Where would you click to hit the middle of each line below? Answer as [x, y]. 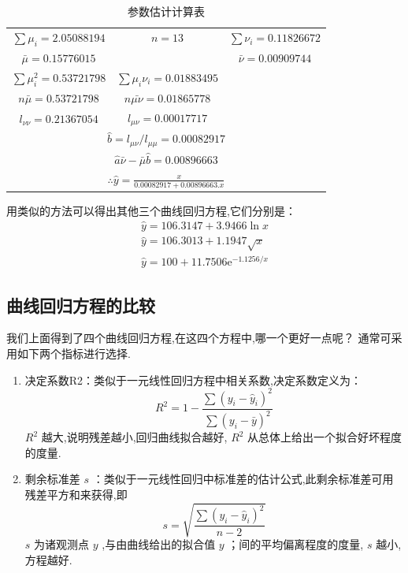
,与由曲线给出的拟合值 [159, 543]
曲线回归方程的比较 [81, 305]
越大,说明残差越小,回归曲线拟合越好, [134, 437]
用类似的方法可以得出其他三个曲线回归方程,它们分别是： [151, 211]
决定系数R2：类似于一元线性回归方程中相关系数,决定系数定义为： [193, 380]
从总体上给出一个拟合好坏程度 [325, 437]
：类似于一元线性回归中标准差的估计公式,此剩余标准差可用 [243, 479]
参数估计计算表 [166, 11]
